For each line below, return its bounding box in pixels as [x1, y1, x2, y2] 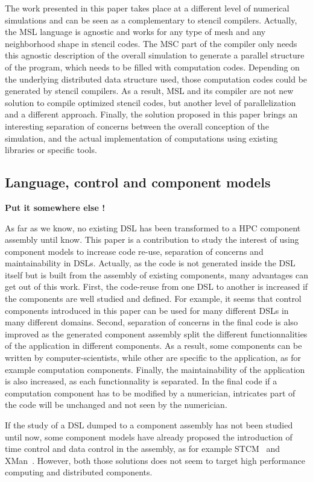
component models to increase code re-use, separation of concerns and [5, 245, 264, 257]
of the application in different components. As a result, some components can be [5, 339, 302, 352]
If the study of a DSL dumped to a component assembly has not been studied [5, 419, 293, 431]
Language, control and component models [5, 173, 271, 192]
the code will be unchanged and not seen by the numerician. [5, 398, 227, 411]
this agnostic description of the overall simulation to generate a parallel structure [5, 49, 305, 61]
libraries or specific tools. [5, 143, 97, 156]
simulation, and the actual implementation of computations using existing [5, 131, 278, 144]
